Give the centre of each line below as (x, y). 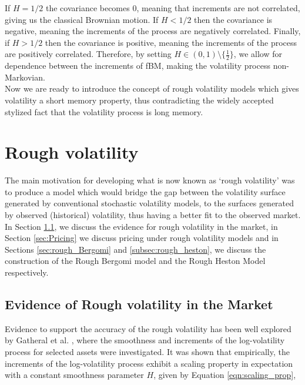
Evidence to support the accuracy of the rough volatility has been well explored (148, 328)
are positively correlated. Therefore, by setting (88, 54)
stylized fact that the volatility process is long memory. (104, 111)
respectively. (27, 272)
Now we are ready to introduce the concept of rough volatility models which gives (152, 88)
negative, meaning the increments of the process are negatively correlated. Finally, (153, 31)
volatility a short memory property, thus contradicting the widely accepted (139, 100)
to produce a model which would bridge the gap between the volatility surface (145, 191)
